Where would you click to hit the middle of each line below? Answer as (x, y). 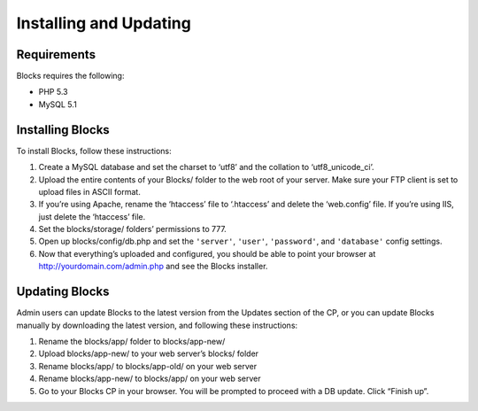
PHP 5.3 (53, 92)
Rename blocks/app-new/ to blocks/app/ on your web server (150, 379)
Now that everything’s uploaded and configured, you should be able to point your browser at (207, 253)
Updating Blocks (63, 292)
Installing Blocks (63, 130)
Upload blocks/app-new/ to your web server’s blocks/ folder (149, 353)
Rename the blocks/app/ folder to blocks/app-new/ (132, 341)
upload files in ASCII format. (89, 191)
